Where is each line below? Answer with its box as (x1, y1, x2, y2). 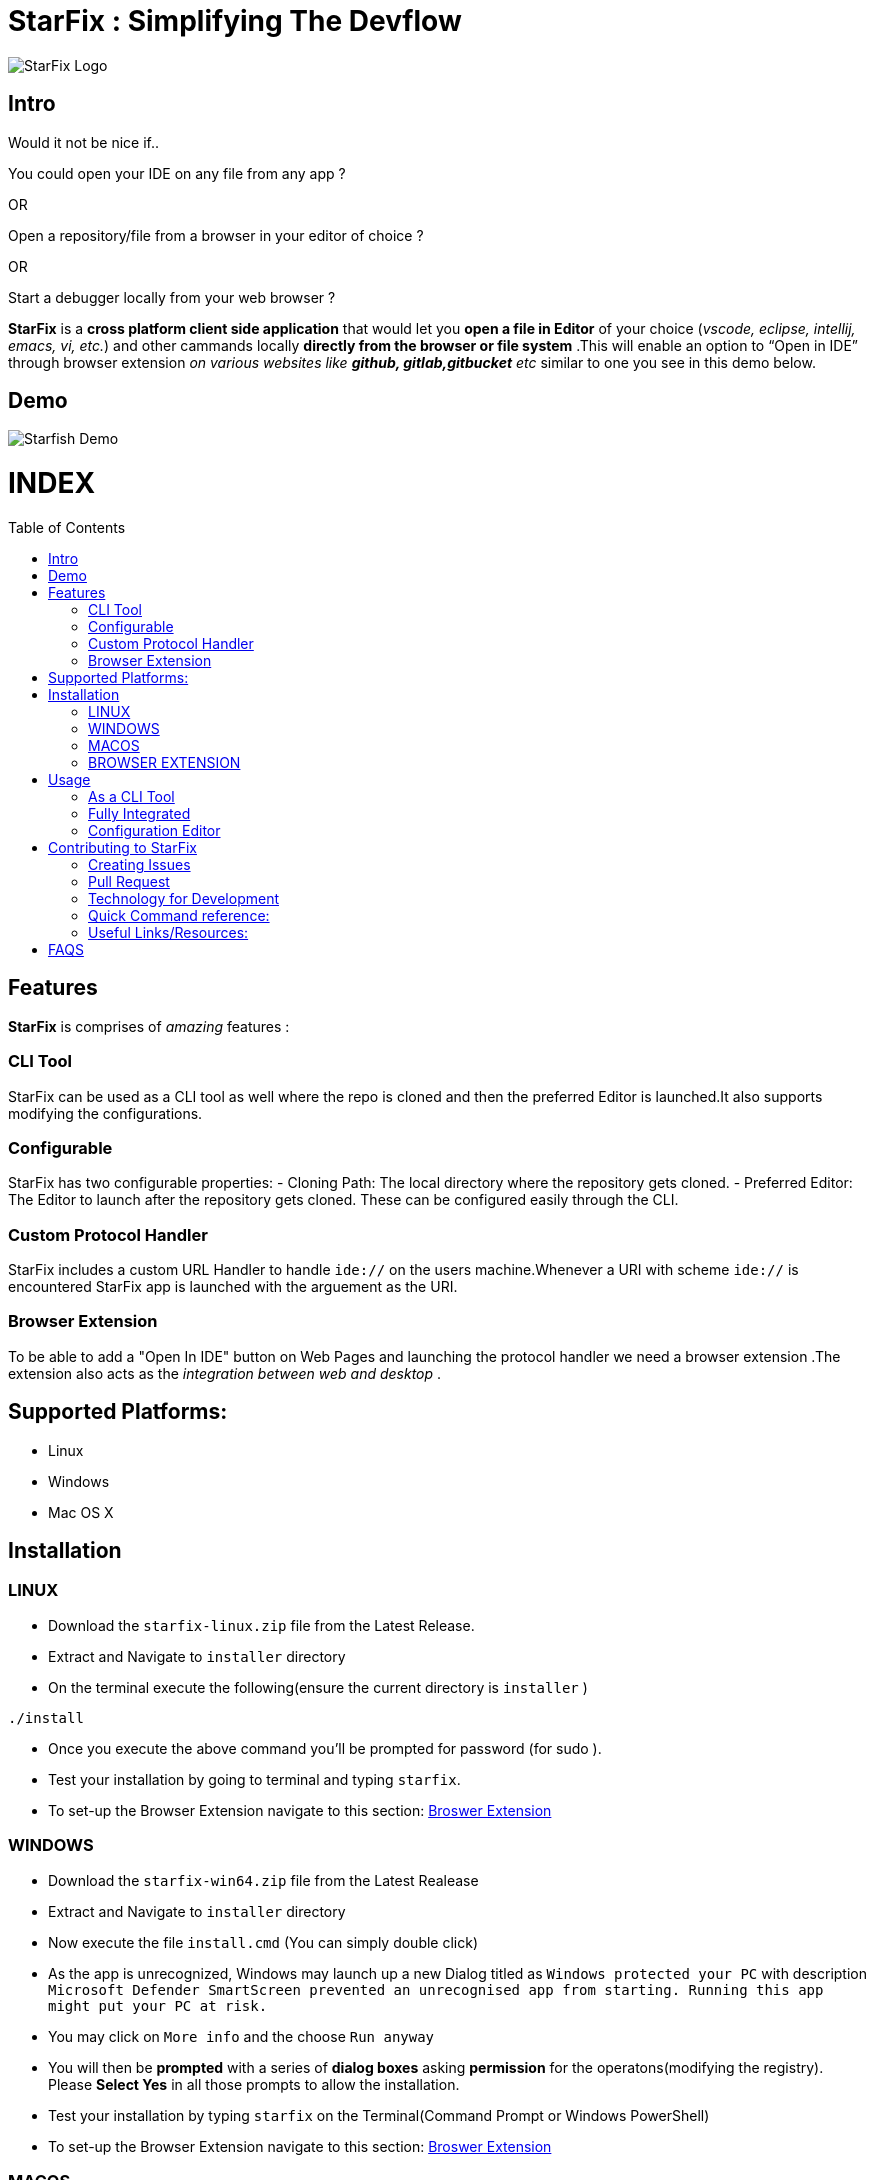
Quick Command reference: (88, 906, 270, 924)
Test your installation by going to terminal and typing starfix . (48, 1770, 461, 1788)
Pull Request (88, 872, 170, 890)
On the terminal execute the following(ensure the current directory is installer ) (48, 1678, 588, 1696)
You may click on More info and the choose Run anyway (48, 2027, 435, 2045)
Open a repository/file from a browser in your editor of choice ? (8, 226, 424, 244)
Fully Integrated (88, 804, 191, 822)
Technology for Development (88, 889, 279, 907)
